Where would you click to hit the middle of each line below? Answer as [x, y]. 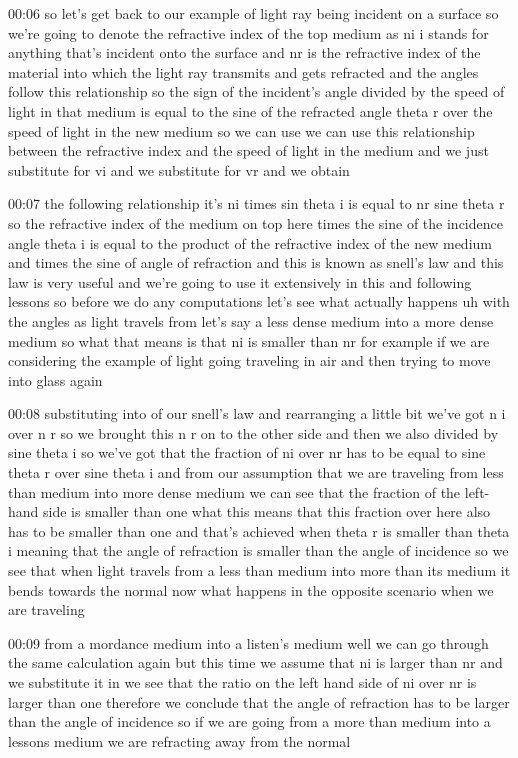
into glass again [55, 379]
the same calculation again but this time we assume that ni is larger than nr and [255, 662]
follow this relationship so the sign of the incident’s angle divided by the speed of [256, 91]
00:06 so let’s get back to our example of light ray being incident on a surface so [253, 13]
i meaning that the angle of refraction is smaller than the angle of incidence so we [258, 550]
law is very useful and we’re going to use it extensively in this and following [240, 281]
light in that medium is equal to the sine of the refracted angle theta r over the [250, 110]
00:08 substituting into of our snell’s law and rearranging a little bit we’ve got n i [257, 413]
